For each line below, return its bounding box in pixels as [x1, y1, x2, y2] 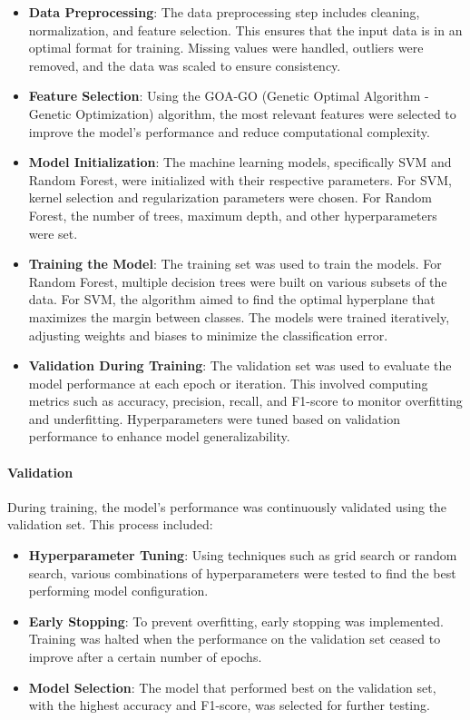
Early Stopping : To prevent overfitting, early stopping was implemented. [28, 611, 444, 630]
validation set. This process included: [7, 515, 213, 534]
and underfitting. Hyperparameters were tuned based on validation [28, 409, 400, 428]
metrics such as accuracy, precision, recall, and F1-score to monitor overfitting [28, 391, 463, 410]
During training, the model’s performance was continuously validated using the [7, 497, 447, 516]
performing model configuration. [28, 581, 209, 600]
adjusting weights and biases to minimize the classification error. [28, 325, 388, 344]
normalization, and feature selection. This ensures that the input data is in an [28, 20, 463, 39]
